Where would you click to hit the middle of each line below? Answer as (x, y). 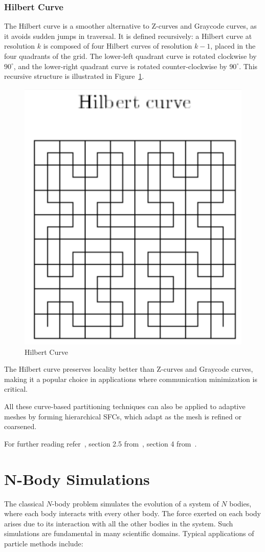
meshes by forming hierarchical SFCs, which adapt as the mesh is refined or (123, 416)
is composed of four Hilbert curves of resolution (118, 46)
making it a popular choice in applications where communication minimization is (131, 379)
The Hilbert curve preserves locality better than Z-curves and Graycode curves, (129, 369)
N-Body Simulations (77, 479)
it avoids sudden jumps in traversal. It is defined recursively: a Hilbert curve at (128, 36)
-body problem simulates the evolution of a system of (135, 503)
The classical (24, 503)
